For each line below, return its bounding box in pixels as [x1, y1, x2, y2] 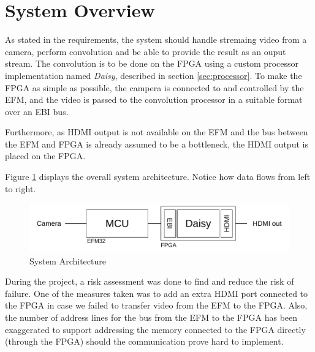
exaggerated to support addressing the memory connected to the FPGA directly [5, 323, 306, 335]
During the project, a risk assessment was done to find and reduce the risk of [5, 275, 294, 288]
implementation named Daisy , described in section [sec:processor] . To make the [5, 69, 302, 81]
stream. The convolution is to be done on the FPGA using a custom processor [5, 57, 298, 70]
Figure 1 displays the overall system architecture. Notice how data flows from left [5, 170, 311, 183]
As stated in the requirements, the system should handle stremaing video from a [5, 33, 307, 46]
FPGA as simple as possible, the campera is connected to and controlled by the [5, 81, 304, 94]
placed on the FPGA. [5, 149, 86, 162]
